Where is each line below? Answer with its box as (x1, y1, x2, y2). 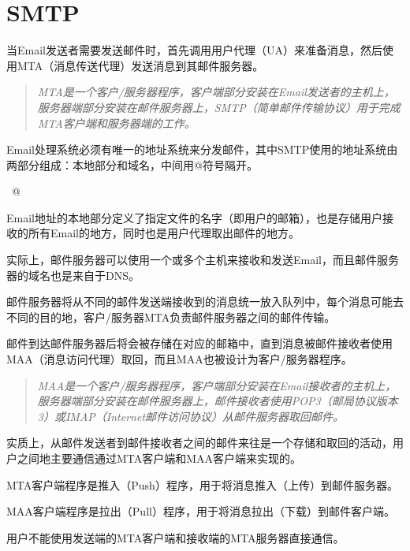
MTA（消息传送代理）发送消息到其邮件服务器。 (17, 57, 264, 73)
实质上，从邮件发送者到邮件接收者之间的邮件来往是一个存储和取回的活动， (6, 434, 393, 451)
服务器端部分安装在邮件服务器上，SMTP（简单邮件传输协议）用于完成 (37, 99, 401, 115)
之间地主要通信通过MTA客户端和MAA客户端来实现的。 (17, 450, 302, 466)
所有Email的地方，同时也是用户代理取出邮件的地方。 (28, 225, 300, 241)
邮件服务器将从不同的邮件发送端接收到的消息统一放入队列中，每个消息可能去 (6, 293, 404, 310)
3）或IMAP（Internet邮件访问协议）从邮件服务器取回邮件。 (37, 408, 345, 424)
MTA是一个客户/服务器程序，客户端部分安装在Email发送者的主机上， (37, 84, 395, 100)
